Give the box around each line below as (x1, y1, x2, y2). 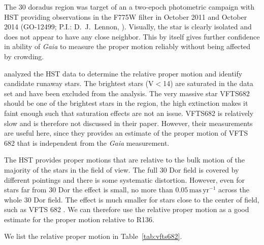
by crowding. (4, 51, 44, 61)
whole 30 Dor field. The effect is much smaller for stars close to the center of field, (4, 194, 259, 205)
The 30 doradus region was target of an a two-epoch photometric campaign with (4, 2, 255, 12)
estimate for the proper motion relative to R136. (4, 214, 154, 224)
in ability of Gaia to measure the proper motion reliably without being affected (4, 41, 251, 52)
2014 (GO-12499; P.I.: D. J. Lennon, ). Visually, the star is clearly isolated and (4, 21, 252, 32)
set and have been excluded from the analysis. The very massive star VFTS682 (4, 88, 250, 98)
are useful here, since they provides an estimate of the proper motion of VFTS (4, 128, 248, 138)
